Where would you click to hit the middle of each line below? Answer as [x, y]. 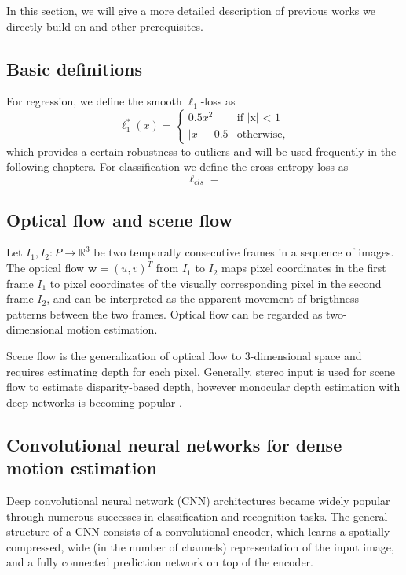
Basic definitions [75, 68]
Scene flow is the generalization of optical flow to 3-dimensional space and [184, 356]
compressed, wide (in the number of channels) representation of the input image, [200, 546]
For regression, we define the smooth [94, 101]
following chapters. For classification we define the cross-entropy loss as [177, 166]
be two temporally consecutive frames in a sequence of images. [244, 252]
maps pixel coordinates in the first [304, 268]
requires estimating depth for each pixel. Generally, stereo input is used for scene [201, 371]
